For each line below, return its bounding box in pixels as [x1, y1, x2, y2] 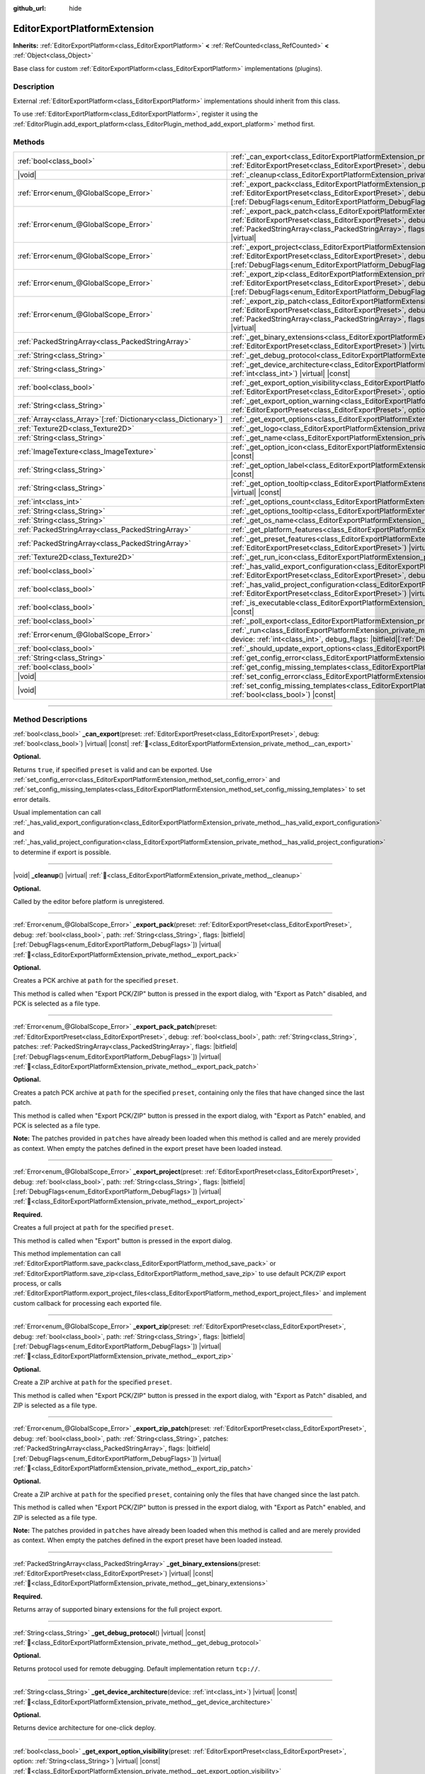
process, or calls [13, 1279, 62, 1288]
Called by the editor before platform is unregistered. [13, 897, 164, 905]
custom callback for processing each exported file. [13, 1299, 162, 1307]
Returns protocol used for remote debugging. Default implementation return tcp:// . [13, 1664, 260, 1673]
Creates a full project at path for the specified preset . [13, 1223, 174, 1232]
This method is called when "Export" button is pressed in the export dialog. [13, 1236, 233, 1245]
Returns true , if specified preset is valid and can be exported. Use [13, 765, 212, 773]
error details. [13, 795, 51, 803]
